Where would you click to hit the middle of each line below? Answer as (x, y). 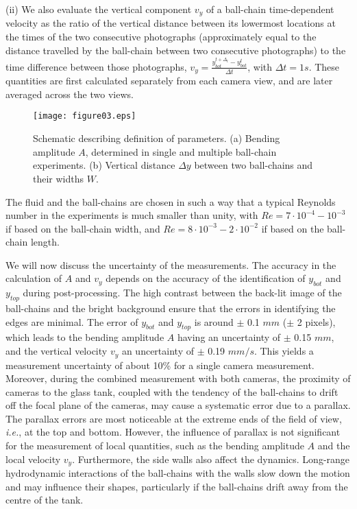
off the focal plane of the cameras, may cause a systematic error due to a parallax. (178, 405)
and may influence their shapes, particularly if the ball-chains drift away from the (177, 486)
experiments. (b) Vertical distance (104, 165)
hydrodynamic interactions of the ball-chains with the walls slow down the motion (178, 473)
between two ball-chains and (254, 165)
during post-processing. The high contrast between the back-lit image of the (182, 293)
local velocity (33, 459)
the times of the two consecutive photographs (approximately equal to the (161, 37)
